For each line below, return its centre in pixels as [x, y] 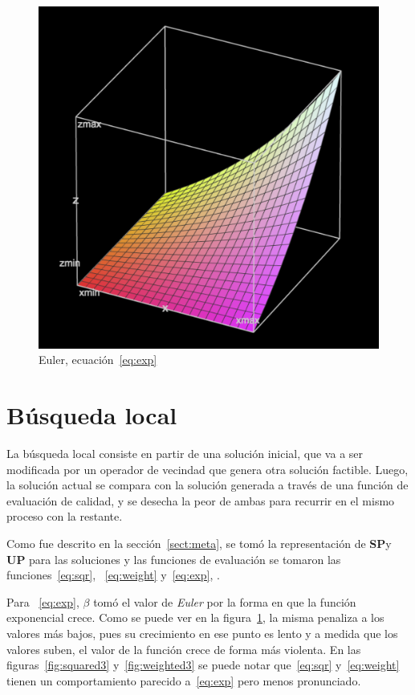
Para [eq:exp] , [43, 601]
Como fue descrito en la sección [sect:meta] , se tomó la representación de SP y [199, 543]
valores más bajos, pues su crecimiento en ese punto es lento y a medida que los [202, 633]
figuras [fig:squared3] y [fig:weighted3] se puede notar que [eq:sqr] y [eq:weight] [203, 665]
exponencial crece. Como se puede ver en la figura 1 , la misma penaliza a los [195, 617]
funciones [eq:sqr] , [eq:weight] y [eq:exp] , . [113, 575]
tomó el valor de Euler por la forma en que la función [225, 601]
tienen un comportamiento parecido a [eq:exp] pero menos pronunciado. [184, 680]
